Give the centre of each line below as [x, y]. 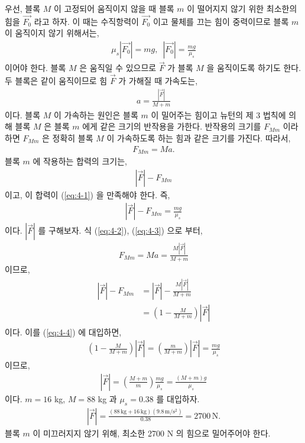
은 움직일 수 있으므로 [118, 68]
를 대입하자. [178, 398]
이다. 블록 [23, 114]
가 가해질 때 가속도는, [158, 81]
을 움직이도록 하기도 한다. [254, 68]
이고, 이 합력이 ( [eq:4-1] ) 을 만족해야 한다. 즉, [87, 194]
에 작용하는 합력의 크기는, [80, 161]
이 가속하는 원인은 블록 [96, 114]
